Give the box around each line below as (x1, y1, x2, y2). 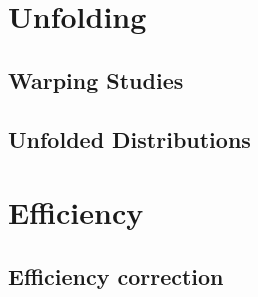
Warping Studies (8, 64, 184, 95)
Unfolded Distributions (8, 123, 251, 154)
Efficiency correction (8, 260, 224, 291)
